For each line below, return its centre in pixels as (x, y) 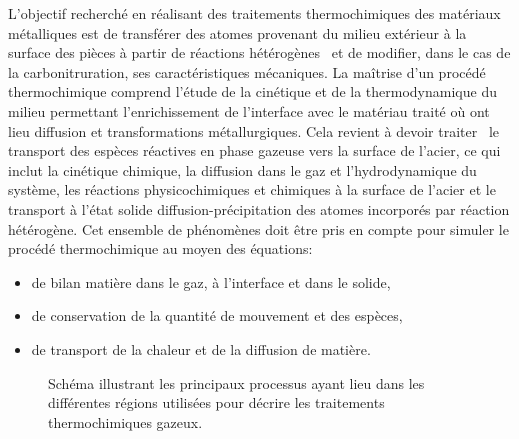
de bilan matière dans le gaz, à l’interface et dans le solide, (211, 281)
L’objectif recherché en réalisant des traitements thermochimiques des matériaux (254, 13)
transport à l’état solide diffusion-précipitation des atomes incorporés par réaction (259, 208)
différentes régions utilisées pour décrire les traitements (216, 402)
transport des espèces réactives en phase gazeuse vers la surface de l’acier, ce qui (254, 150)
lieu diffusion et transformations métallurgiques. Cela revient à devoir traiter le (253, 130)
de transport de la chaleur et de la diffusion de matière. (201, 348)
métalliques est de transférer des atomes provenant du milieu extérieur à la (237, 32)
